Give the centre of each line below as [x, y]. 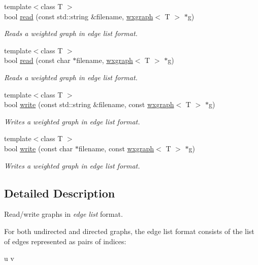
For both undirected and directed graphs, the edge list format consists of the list [129, 231]
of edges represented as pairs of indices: [65, 241]
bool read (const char [37, 60]
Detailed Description [60, 193]
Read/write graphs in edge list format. [63, 214]
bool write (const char [39, 148]
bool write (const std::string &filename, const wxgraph [89, 104]
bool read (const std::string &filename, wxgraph [79, 16]
